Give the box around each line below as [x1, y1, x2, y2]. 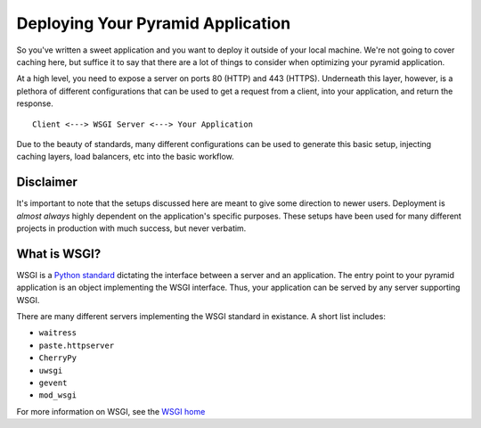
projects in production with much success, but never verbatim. [16, 223, 247, 234]
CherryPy [38, 353, 77, 363]
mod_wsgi [38, 391, 77, 400]
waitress [38, 328, 77, 338]
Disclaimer [16, 175, 77, 190]
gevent [38, 378, 68, 388]
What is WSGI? [16, 246, 102, 261]
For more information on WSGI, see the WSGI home [16, 406, 206, 416]
